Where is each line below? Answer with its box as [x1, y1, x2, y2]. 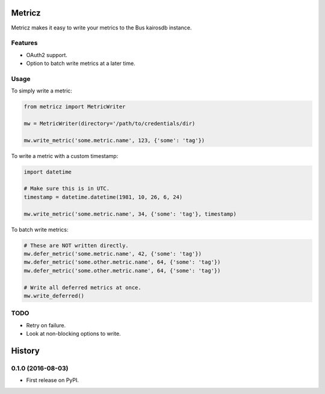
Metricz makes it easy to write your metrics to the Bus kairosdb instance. [11, 24, 192, 31]
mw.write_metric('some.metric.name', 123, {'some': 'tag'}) [23, 137, 205, 144]
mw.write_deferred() [23, 292, 84, 299]
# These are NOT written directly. [23, 242, 129, 249]
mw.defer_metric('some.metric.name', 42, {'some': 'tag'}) [23, 250, 202, 258]
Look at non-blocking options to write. [26, 330, 121, 338]
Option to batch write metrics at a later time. [26, 60, 135, 67]
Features [11, 39, 38, 47]
